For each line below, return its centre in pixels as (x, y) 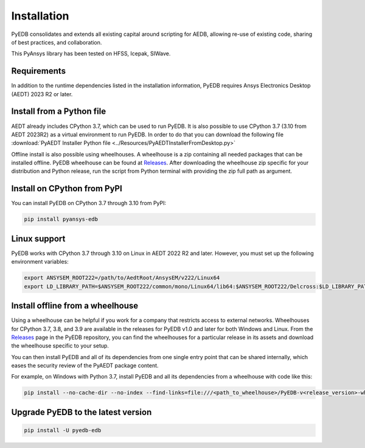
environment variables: (40, 262)
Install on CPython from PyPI (67, 189)
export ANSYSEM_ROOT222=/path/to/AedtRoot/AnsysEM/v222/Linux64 (122, 278)
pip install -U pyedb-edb (63, 430)
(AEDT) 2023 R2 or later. (42, 94)
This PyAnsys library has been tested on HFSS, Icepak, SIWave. (91, 54)
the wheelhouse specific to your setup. (60, 346)
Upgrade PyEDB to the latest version (82, 412)
